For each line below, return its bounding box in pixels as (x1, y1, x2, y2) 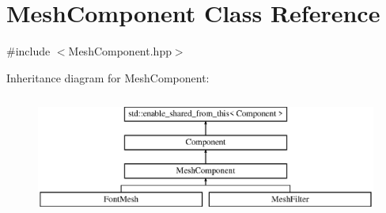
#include (6, 43, 51, 59)
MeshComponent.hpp (68, 43, 172, 59)
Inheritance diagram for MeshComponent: (6, 69, 210, 86)
